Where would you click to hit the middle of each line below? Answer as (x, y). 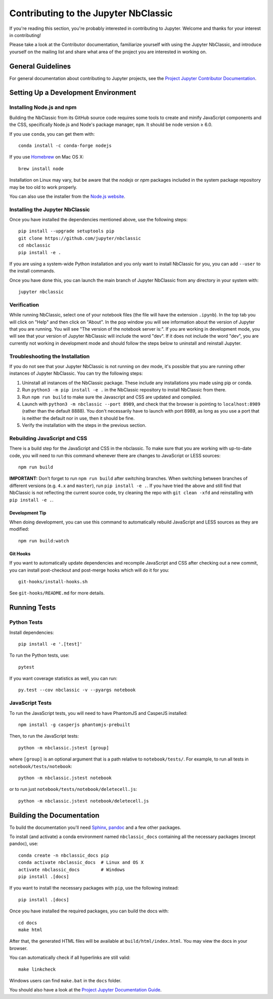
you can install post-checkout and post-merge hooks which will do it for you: (89, 570)
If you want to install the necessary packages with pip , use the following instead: (94, 888)
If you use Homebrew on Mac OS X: (47, 157)
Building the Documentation (54, 815)
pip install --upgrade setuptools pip (66, 231)
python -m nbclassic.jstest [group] (64, 748)
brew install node (41, 169)
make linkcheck (37, 969)
